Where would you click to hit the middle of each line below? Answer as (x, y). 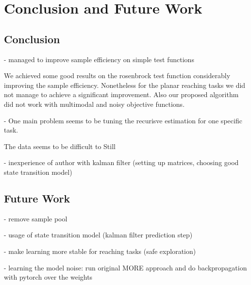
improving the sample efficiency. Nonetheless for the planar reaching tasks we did (125, 85)
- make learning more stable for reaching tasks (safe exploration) (100, 251)
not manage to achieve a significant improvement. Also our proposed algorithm (121, 94)
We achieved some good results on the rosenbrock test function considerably (117, 75)
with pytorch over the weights (48, 277)
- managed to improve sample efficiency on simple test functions (99, 59)
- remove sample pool (36, 218)
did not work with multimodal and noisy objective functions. (94, 104)
